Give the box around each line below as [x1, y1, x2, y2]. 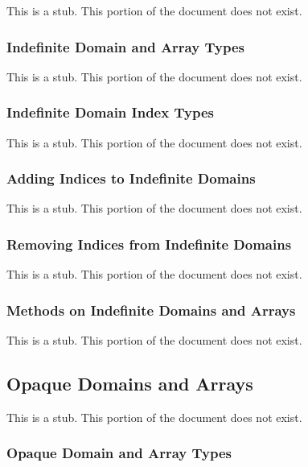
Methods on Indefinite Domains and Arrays [6, 300, 296, 320]
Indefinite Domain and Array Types [6, 36, 244, 56]
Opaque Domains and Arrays [6, 371, 253, 396]
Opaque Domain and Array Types [6, 443, 232, 463]
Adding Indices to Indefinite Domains [6, 168, 256, 188]
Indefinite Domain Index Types [6, 102, 214, 122]
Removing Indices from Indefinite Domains [6, 233, 292, 254]
